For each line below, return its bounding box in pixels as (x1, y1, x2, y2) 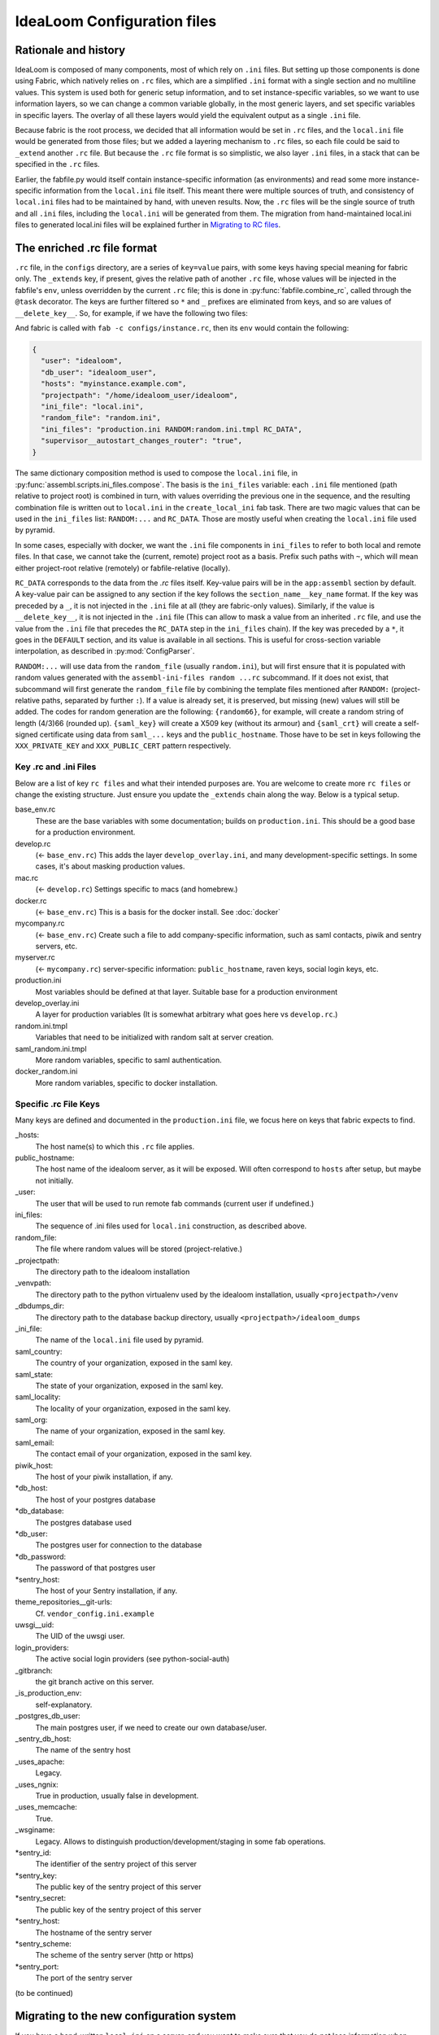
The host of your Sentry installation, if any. (35, 1586, 178, 1595)
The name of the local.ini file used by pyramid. (35, 1335, 204, 1345)
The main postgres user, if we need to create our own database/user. (35, 1722, 267, 1732)
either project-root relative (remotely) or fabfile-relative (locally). (15, 562, 231, 573)
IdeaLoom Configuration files (15, 12, 217, 30)
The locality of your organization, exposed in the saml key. (35, 1403, 231, 1413)
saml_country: (15, 1346, 63, 1356)
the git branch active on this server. (35, 1677, 154, 1687)
